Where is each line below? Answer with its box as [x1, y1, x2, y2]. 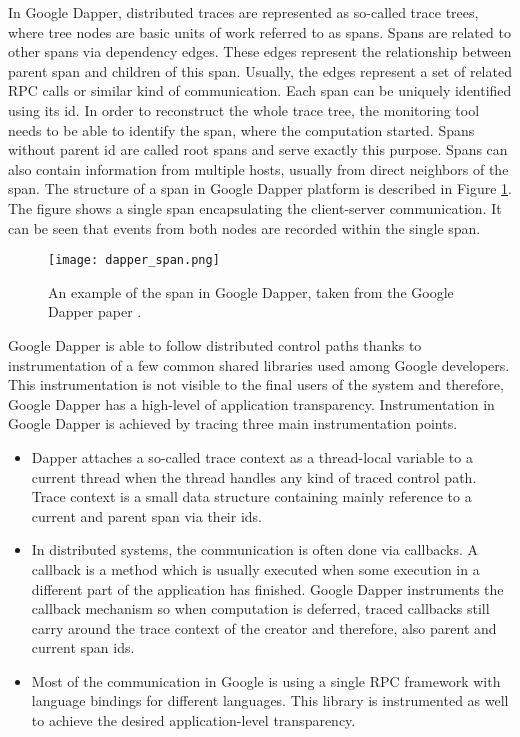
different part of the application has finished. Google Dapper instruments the [31, 578, 504, 599]
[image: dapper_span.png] [48, 253, 220, 268]
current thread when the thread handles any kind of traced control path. [31, 466, 477, 487]
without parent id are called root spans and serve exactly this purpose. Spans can [8, 139, 508, 160]
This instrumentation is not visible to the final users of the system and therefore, [8, 374, 504, 395]
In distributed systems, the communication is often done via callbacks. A [31, 539, 478, 560]
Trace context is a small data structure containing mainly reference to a [31, 486, 472, 507]
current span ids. [31, 637, 135, 658]
